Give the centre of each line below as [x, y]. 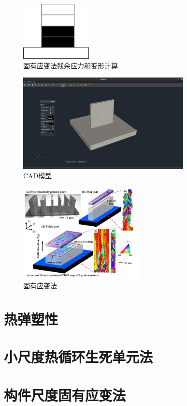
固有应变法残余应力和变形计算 [71, 65]
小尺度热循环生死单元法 [79, 357]
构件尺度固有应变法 [65, 395]
